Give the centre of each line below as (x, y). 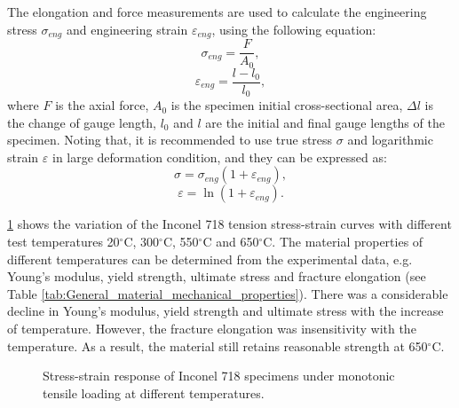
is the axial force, (102, 105)
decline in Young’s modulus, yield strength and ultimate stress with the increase (226, 311)
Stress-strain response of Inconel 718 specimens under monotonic (219, 376)
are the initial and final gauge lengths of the (325, 122)
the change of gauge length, (82, 122)
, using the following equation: (294, 29)
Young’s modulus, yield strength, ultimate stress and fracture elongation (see (217, 276)
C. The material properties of (343, 242)
